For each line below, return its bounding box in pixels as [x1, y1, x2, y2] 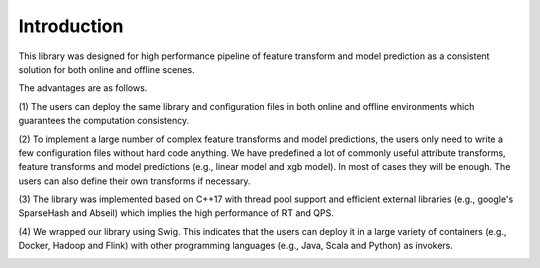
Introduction [18, 15, 124, 37]
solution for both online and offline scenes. [18, 63, 195, 75]
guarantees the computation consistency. [18, 115, 190, 127]
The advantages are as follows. [18, 82, 148, 94]
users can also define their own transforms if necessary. [18, 175, 251, 187]
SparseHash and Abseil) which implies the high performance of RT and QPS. [18, 207, 334, 219]
